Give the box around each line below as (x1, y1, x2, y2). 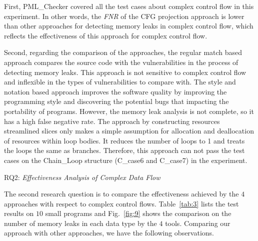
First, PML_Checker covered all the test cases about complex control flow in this (4, 1, 254, 11)
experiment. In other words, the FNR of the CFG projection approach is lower (4, 10, 244, 21)
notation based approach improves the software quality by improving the (4, 86, 227, 96)
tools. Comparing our (165, 217, 230, 228)
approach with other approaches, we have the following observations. (4, 227, 214, 238)
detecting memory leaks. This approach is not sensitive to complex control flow (4, 66, 246, 77)
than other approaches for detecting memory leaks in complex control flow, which (4, 20, 253, 31)
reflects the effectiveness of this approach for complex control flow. (4, 30, 207, 40)
